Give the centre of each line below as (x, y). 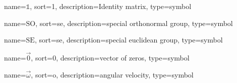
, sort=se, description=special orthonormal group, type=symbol (134, 23)
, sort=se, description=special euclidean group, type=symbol (129, 40)
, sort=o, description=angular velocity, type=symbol (112, 74)
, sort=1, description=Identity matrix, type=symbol (111, 6)
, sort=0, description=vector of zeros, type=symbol (110, 57)
